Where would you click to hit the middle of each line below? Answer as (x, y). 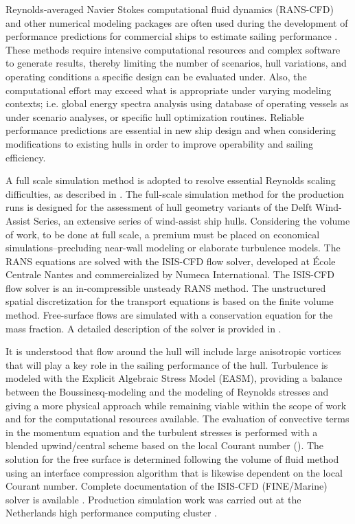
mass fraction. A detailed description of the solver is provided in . (144, 328)
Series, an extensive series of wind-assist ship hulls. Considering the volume (192, 220)
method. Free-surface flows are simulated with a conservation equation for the (169, 315)
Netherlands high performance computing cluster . (111, 513)
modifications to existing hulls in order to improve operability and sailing (160, 143)
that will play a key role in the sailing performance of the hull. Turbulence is (167, 364)
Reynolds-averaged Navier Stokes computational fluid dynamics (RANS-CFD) (170, 9)
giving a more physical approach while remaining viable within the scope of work (176, 405)
